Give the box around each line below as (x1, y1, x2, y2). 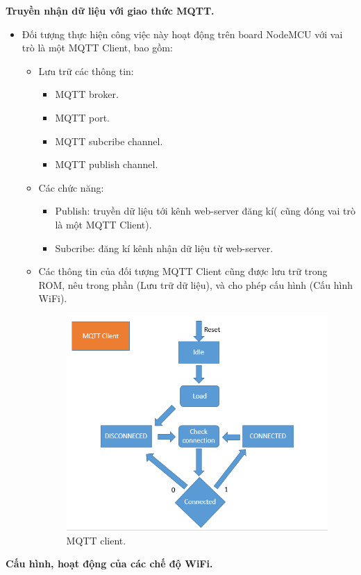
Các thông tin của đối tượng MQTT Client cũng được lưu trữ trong (38, 264, 328, 278)
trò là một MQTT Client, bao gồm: (22, 40, 173, 55)
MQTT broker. (55, 87, 119, 101)
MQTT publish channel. (55, 157, 158, 172)
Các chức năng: (38, 180, 104, 194)
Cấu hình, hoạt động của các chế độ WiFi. (6, 556, 213, 571)
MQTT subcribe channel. (55, 133, 163, 148)
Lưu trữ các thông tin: (38, 63, 134, 78)
